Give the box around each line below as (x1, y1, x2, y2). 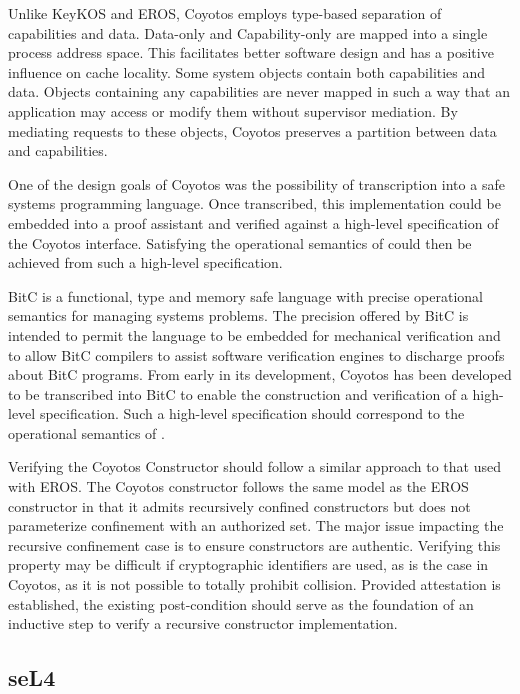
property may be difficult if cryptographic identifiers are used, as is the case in (8, 554, 489, 575)
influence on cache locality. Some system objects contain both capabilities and (8, 61, 486, 82)
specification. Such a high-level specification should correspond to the (39, 403, 465, 424)
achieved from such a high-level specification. (8, 252, 283, 273)
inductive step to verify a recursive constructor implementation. (8, 613, 398, 634)
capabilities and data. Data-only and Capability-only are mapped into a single (8, 22, 488, 43)
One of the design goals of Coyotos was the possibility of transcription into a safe (8, 173, 505, 194)
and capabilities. (8, 140, 108, 161)
